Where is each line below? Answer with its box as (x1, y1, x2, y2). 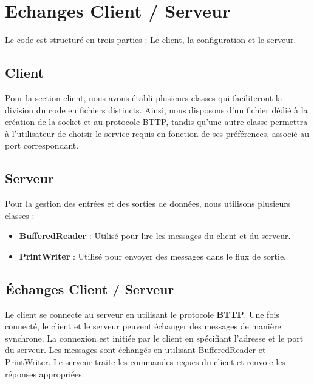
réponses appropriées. (5, 367, 84, 380)
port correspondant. (5, 139, 79, 152)
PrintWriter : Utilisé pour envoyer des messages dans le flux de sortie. (19, 249, 286, 262)
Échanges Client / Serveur (5, 279, 174, 298)
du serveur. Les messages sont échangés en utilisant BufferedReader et (5, 343, 266, 356)
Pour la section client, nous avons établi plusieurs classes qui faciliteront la (5, 91, 282, 104)
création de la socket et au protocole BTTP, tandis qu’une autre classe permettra (5, 115, 308, 128)
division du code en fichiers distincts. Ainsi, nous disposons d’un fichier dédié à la (5, 103, 308, 116)
